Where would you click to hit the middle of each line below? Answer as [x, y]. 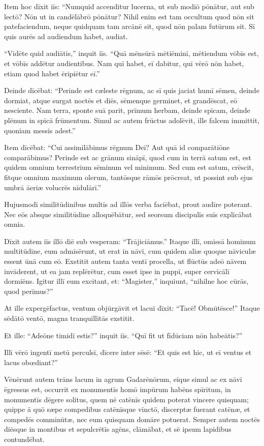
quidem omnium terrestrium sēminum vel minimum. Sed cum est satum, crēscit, [129, 167]
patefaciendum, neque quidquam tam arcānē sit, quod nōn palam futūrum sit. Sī [129, 26]
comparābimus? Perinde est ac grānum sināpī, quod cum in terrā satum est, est [128, 157]
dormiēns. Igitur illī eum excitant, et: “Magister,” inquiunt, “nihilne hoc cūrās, [126, 281]
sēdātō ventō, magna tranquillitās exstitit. [69, 318]
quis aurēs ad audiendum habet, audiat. [66, 36]
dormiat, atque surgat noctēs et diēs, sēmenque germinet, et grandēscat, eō [121, 100]
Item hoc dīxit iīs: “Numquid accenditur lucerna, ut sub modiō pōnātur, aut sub [129, 6]
